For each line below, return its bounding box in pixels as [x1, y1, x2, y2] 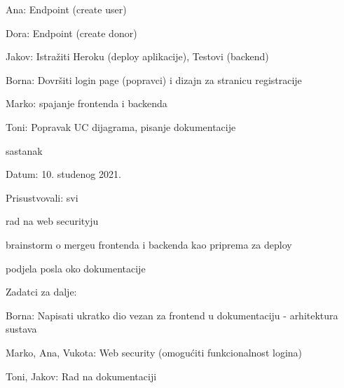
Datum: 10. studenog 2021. [6, 167, 121, 181]
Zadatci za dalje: [6, 284, 77, 299]
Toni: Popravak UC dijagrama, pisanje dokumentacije [6, 119, 236, 134]
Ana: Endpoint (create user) [6, 2, 127, 16]
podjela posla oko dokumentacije [6, 261, 146, 275]
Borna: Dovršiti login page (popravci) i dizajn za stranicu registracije [6, 72, 302, 87]
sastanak [6, 143, 43, 158]
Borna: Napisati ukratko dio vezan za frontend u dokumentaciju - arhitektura [6, 307, 338, 322]
